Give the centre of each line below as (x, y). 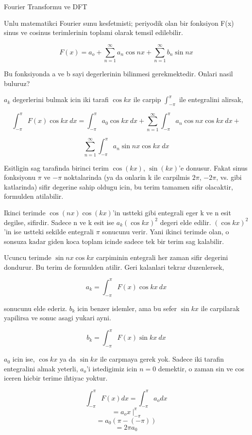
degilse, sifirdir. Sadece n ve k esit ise (59, 222)
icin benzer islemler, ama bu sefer (127, 308)
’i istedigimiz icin (112, 368)
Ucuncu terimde (28, 257)
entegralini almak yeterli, (41, 368)
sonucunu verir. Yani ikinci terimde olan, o (166, 232)
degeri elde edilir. (185, 222)
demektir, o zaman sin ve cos (201, 368)
